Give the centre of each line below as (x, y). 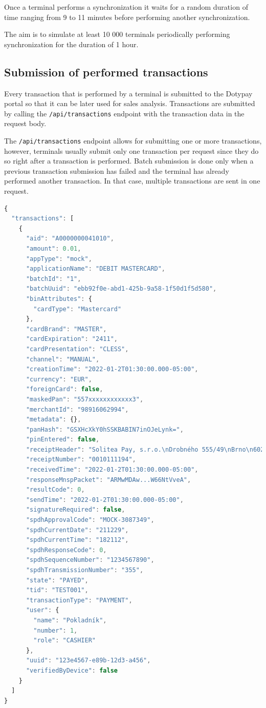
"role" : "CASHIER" (65, 641)
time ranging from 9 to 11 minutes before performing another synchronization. (127, 17)
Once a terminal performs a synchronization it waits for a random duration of (126, 7)
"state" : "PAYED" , (57, 580)
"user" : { (42, 610)
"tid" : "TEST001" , (57, 590)
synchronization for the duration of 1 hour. (71, 44)
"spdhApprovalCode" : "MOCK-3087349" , (90, 520)
